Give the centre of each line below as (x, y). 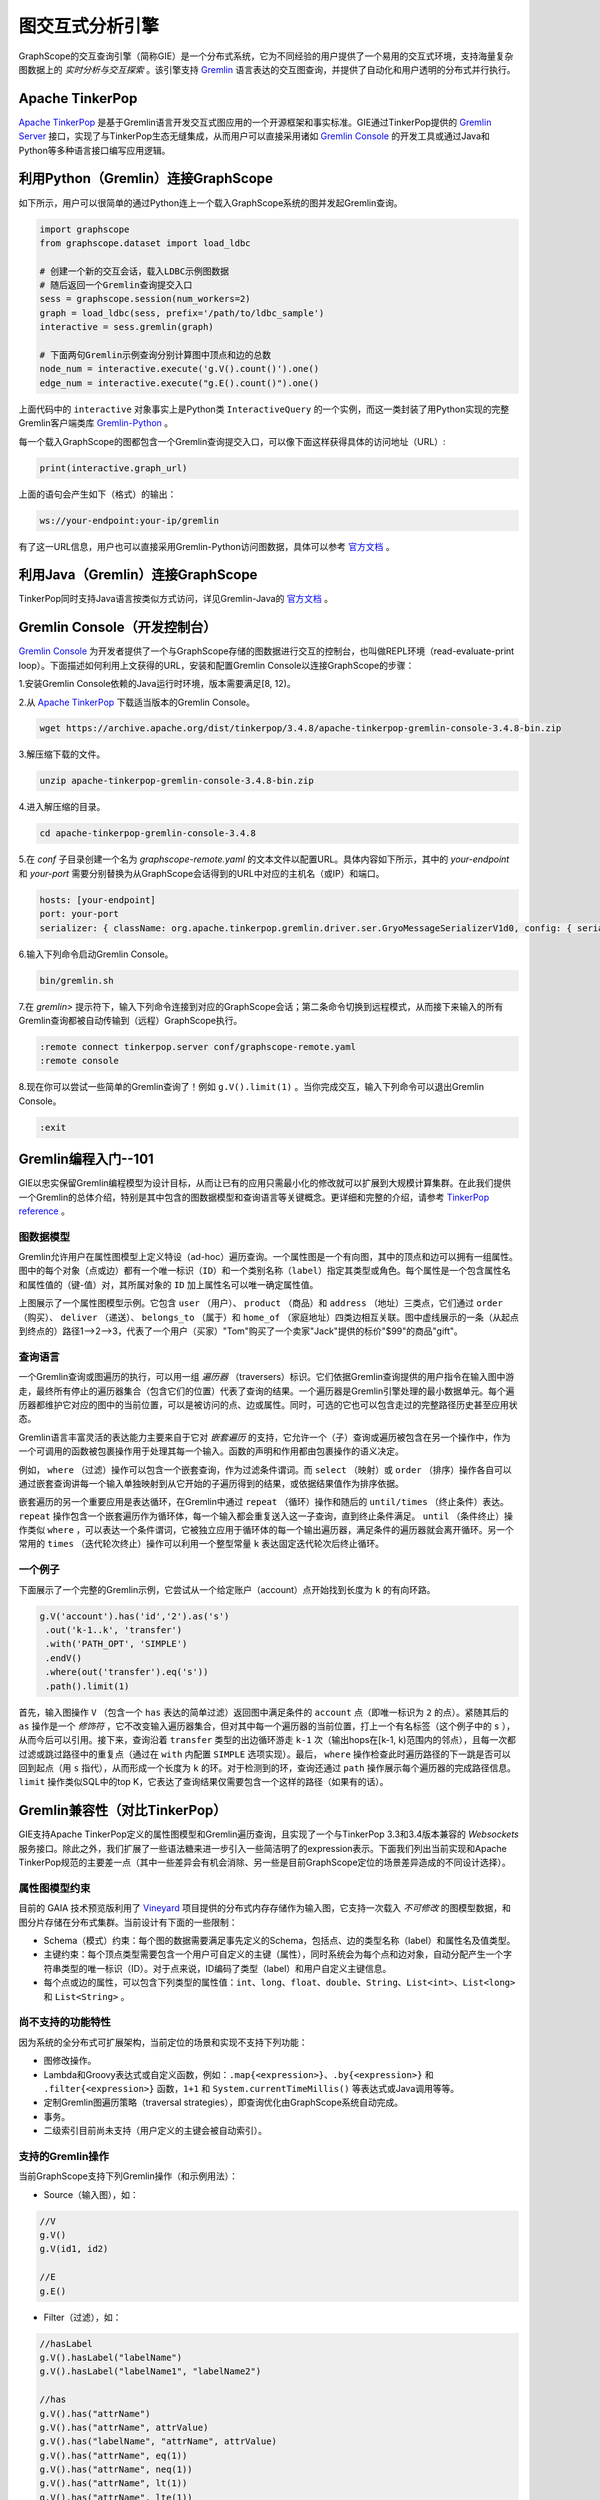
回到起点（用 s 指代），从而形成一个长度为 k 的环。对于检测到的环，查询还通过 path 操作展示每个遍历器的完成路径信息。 (267, 1768)
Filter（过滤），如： (82, 2317)
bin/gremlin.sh (76, 980)
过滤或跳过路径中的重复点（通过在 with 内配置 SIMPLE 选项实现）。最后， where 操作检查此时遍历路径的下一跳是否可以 (265, 1754)
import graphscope (84, 229)
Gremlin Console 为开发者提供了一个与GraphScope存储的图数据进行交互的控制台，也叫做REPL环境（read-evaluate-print (266, 651)
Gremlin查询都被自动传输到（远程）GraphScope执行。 (130, 1020)
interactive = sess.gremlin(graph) (126, 327)
